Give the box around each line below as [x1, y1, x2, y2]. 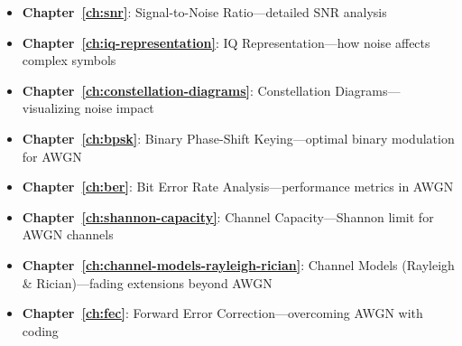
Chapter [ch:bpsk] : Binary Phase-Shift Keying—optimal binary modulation [22, 128, 455, 147]
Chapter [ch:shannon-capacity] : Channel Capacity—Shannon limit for [22, 207, 434, 226]
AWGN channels [22, 225, 114, 244]
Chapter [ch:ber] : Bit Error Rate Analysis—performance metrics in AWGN [22, 177, 454, 196]
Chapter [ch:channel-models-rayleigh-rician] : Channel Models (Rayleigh [22, 255, 455, 274]
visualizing [22, 98, 81, 117]
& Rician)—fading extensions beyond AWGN [22, 273, 273, 292]
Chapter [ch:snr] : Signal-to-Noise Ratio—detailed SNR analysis [22, 3, 387, 21]
